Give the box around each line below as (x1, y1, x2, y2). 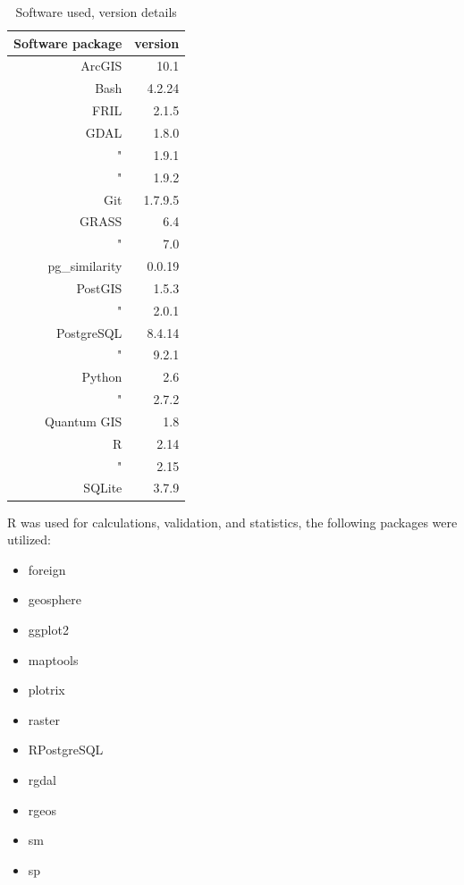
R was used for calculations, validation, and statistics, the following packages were (7, 512, 458, 531)
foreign (28, 560, 66, 578)
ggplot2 (28, 619, 69, 638)
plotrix (28, 680, 65, 699)
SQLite (83, 478, 122, 497)
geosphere (28, 590, 82, 609)
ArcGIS (80, 56, 122, 75)
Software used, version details (15, 3, 177, 21)
